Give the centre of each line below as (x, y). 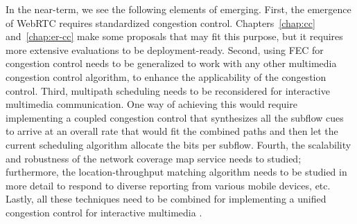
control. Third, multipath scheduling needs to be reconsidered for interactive (168, 90)
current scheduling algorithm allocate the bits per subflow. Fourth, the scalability (178, 144)
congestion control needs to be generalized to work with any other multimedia (171, 63)
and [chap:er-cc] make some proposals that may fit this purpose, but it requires (174, 36)
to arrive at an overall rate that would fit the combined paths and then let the (172, 131)
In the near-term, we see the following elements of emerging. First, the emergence (178, 9)
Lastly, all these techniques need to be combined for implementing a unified (166, 199)
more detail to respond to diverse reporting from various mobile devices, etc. (168, 185)
